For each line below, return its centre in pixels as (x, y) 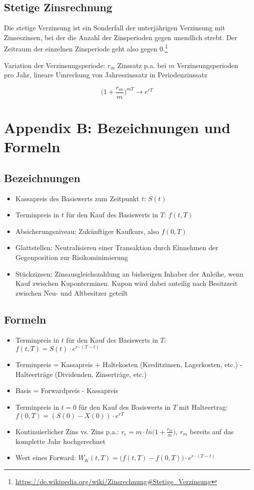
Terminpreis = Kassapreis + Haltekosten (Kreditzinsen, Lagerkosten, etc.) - (129, 364)
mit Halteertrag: (203, 407)
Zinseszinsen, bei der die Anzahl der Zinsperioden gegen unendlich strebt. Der (121, 37)
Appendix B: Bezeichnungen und (117, 128)
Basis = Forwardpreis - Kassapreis (67, 390)
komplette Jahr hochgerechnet (61, 441)
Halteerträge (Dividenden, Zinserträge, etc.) (81, 374)
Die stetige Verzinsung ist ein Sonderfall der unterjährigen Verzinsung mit (115, 28)
